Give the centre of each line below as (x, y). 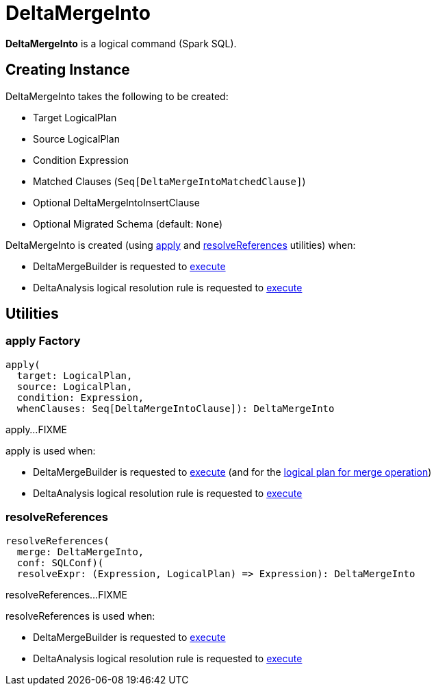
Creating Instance (68, 70)
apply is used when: (51, 450)
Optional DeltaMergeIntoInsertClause (116, 202)
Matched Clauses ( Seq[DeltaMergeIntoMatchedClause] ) (169, 181)
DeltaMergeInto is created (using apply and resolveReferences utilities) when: (181, 245)
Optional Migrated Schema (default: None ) (128, 223)
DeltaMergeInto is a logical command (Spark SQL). (121, 43)
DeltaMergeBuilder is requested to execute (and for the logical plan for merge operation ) (232, 472)
